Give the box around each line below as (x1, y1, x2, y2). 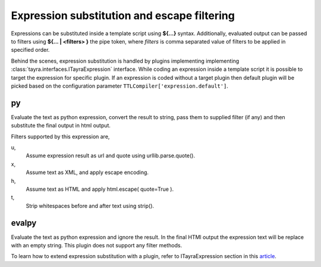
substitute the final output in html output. (11, 122, 111, 129)
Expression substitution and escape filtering (11, 9, 235, 22)
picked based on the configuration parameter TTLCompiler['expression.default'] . (11, 82, 229, 89)
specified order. (11, 46, 50, 54)
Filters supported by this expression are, (11, 133, 110, 140)
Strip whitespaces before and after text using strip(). (26, 202, 155, 209)
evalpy (11, 218, 37, 228)
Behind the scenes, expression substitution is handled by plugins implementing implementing (11, 57, 240, 64)
